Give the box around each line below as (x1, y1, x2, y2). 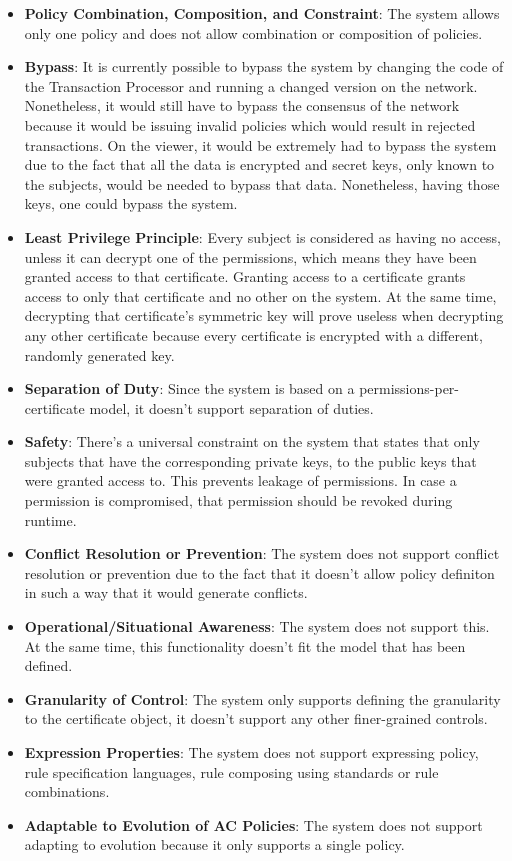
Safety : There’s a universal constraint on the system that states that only (24, 431, 480, 452)
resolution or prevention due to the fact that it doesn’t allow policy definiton (24, 562, 495, 583)
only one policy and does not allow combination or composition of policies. (24, 22, 483, 43)
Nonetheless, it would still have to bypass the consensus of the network (24, 95, 460, 116)
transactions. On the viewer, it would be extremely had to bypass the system (24, 134, 497, 155)
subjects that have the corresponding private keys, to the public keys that (24, 450, 477, 471)
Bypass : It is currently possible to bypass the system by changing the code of (24, 56, 504, 77)
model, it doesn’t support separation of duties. (89, 397, 374, 418)
